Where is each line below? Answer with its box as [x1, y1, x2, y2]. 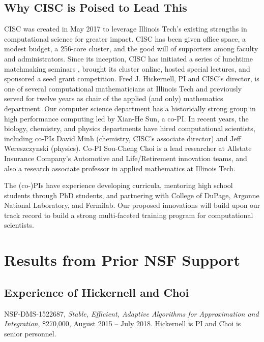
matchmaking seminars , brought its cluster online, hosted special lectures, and [4, 63, 250, 74]
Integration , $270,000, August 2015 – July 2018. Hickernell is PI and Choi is [4, 318, 241, 329]
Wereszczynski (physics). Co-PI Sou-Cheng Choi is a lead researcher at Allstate [4, 143, 252, 153]
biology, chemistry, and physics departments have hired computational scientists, [4, 123, 255, 134]
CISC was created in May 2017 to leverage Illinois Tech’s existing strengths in [4, 23, 247, 34]
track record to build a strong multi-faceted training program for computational [4, 209, 253, 220]
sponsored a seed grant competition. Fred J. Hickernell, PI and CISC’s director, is [4, 73, 259, 84]
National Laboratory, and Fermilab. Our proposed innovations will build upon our [4, 200, 260, 210]
